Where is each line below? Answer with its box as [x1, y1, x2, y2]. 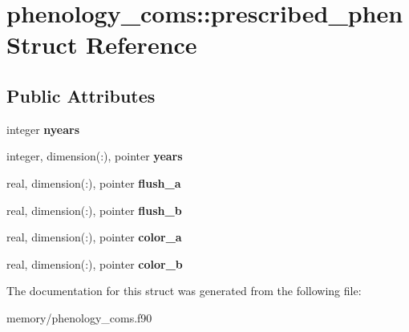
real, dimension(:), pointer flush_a [6, 174, 181, 191]
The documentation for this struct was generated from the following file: [6, 282, 362, 299]
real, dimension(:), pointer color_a [6, 229, 182, 245]
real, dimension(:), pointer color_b [6, 255, 183, 272]
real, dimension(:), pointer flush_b [6, 201, 182, 218]
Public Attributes [6, 83, 156, 107]
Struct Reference [6, 28, 197, 61]
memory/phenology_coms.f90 [6, 309, 152, 326]
